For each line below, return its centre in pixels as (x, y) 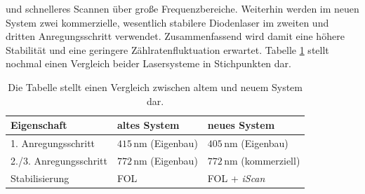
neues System (241, 125)
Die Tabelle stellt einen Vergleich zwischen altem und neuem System (155, 86)
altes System (148, 125)
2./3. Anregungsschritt (59, 160)
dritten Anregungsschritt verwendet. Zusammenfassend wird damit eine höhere (175, 36)
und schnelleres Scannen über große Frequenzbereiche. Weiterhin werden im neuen (182, 8)
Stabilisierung (40, 178)
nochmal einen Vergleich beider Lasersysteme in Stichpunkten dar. (148, 63)
